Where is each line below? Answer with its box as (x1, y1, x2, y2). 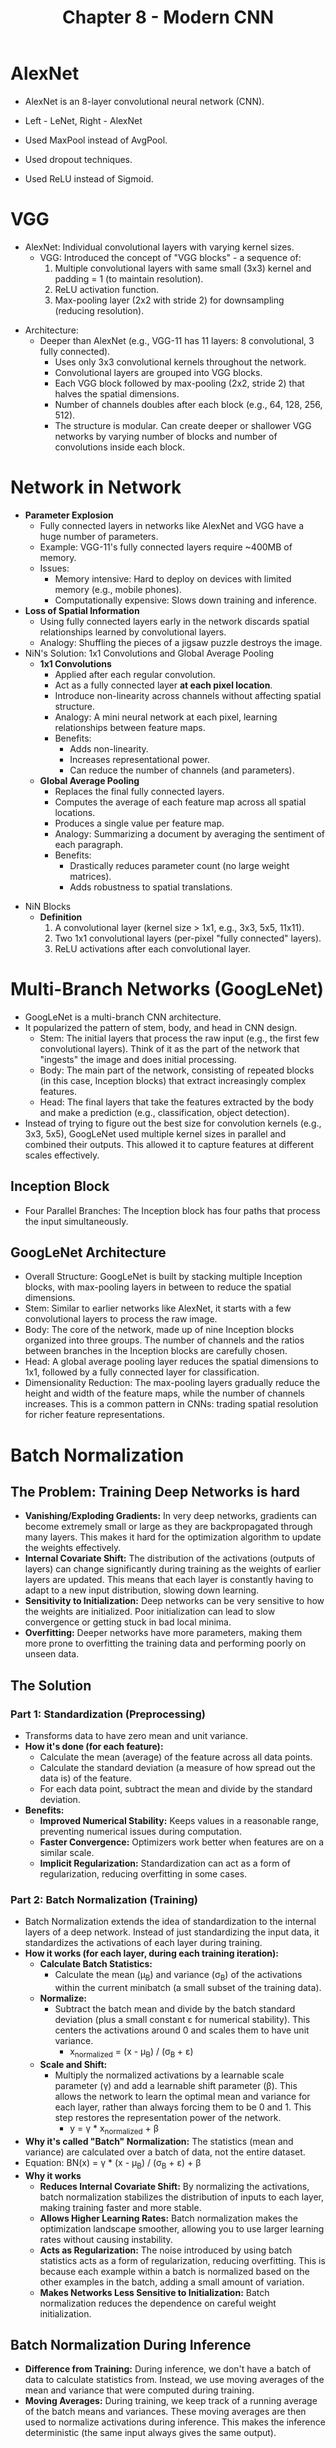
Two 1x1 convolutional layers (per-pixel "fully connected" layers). (54, 932, 322, 944)
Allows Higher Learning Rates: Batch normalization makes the (39, 2212, 298, 2224)
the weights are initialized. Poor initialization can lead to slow (24, 1606, 276, 1618)
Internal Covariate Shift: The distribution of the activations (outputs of (24, 1552, 316, 1565)
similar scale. (39, 1847, 95, 1859)
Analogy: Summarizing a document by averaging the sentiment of (54, 827, 325, 840)
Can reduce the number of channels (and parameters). (69, 764, 295, 776)
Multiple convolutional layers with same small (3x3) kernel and (54, 262, 312, 274)
